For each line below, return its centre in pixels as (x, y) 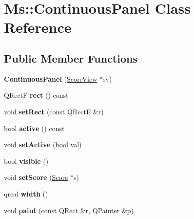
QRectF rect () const (36, 95)
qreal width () (26, 193)
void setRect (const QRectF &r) (54, 111)
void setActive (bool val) (43, 144)
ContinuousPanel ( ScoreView (51, 78)
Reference (38, 27)
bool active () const (34, 128)
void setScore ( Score (36, 177)
